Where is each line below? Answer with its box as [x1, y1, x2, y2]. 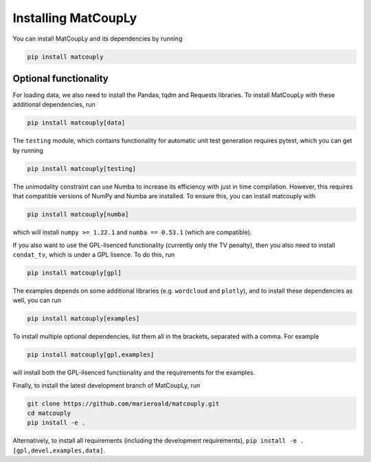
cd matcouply [27, 409, 71, 417]
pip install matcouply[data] [27, 119, 126, 127]
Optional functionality [12, 72, 109, 84]
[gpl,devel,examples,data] [12, 446, 104, 454]
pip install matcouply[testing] [27, 165, 137, 172]
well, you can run [12, 296, 62, 304]
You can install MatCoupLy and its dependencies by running [12, 34, 183, 43]
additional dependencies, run [12, 101, 95, 109]
